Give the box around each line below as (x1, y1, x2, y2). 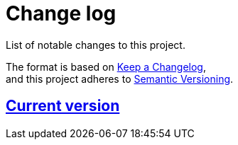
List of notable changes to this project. (6, 38, 185, 51)
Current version (6, 97, 120, 115)
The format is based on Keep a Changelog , (6, 60, 206, 73)
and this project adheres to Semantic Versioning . (6, 72, 234, 85)
